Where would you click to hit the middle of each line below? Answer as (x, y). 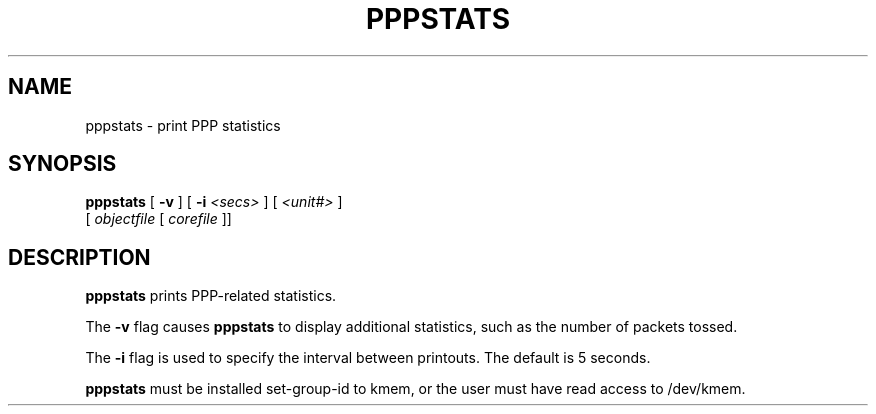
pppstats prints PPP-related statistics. (211, 296)
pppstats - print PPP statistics (183, 125)
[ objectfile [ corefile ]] (158, 219)
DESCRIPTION (79, 257)
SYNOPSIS (62, 164)
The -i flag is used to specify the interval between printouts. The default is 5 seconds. (368, 358)
